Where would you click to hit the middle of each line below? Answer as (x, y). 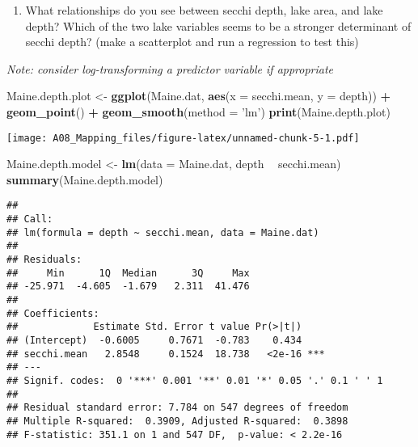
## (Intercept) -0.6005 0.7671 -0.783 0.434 (154, 340)
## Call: (30, 219)
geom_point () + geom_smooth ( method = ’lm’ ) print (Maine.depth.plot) (198, 111)
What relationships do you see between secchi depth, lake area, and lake (204, 10)
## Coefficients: (53, 313)
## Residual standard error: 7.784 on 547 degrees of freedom (177, 408)
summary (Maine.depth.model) (85, 179)
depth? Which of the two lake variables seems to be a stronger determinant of (218, 25)
